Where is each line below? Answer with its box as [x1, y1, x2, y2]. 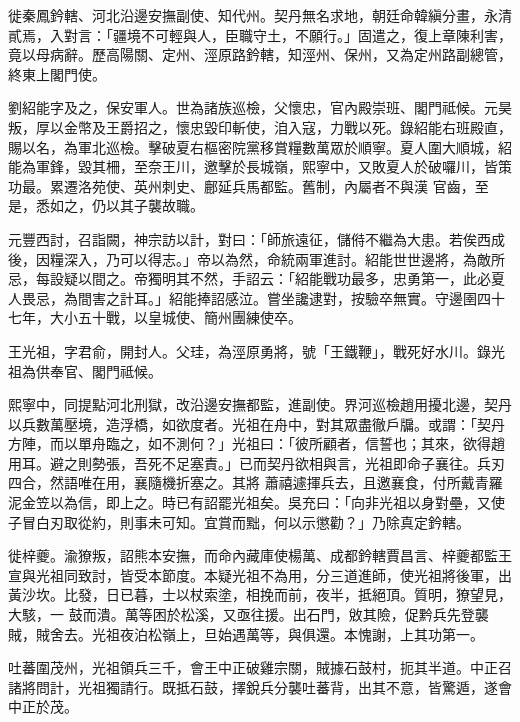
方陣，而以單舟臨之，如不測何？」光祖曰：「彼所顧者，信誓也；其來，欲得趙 [8, 433, 505, 454]
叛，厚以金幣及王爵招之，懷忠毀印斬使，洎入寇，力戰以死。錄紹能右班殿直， [8, 116, 512, 137]
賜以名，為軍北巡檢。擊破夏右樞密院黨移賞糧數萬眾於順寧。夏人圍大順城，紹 [8, 136, 512, 157]
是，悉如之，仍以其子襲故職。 [8, 195, 204, 216]
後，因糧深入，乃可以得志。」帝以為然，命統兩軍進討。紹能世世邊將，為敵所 [8, 248, 505, 269]
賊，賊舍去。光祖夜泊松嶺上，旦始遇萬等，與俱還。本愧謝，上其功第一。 [8, 623, 484, 644]
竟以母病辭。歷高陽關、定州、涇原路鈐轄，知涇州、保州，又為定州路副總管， [8, 44, 512, 65]
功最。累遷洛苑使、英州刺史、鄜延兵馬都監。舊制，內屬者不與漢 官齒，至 [8, 175, 489, 196]
